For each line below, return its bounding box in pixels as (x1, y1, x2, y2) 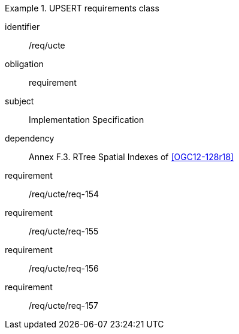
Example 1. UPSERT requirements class (5, 3, 159, 13)
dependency (5, 133, 55, 143)
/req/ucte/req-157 (29, 300, 98, 311)
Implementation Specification (29, 115, 144, 125)
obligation (5, 59, 44, 69)
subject (5, 96, 34, 106)
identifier (5, 22, 40, 32)
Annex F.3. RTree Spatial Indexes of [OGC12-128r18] (29, 152, 234, 162)
